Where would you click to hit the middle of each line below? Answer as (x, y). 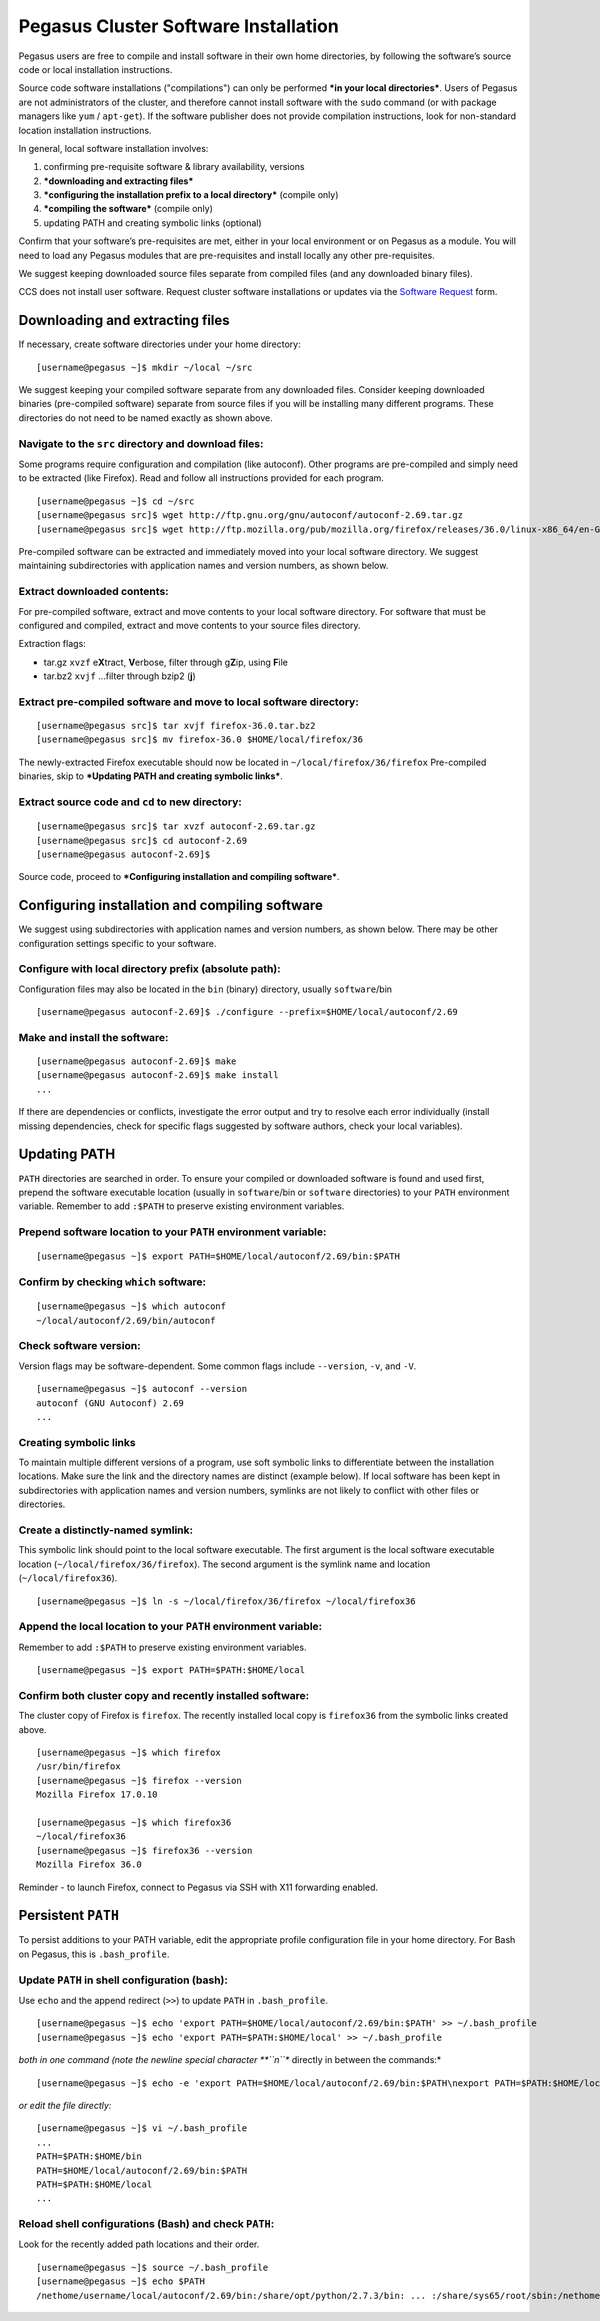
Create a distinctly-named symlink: (106, 1530)
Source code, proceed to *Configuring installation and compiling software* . (179, 877)
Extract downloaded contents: (93, 592)
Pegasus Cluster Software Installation (178, 26)
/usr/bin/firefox (78, 1766)
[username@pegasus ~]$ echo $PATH (120, 2281)
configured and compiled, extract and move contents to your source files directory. (189, 625)
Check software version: (79, 1346)
